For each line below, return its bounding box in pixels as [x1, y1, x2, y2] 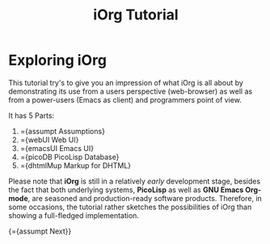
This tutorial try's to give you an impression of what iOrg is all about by [8, 78, 244, 87]
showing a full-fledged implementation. [8, 210, 140, 220]
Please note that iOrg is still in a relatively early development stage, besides [8, 176, 261, 186]
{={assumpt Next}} [8, 226, 72, 236]
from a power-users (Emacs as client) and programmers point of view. [8, 95, 243, 104]
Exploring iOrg [8, 51, 108, 69]
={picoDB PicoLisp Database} [19, 152, 120, 162]
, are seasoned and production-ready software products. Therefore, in [27, 193, 263, 203]
